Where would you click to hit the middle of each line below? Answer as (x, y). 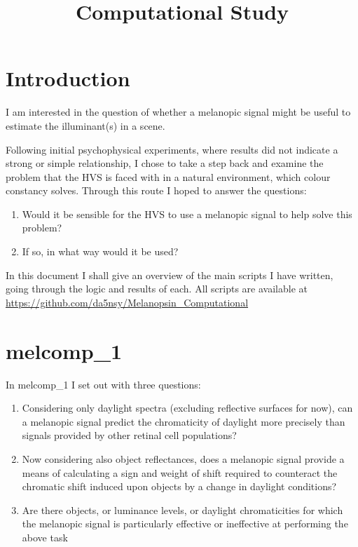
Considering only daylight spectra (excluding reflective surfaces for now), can (187, 408)
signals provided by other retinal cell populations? (129, 435)
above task (45, 537)
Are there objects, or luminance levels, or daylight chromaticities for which (183, 509)
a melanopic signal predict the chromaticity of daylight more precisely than (184, 421)
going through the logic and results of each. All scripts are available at (157, 289)
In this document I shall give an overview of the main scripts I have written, (170, 275)
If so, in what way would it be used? (100, 251)
